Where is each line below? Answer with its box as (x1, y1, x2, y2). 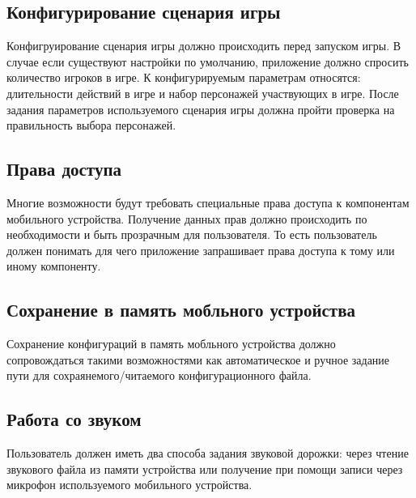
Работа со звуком (6, 406, 142, 432)
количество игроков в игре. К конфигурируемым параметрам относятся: (6, 69, 361, 86)
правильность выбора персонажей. (6, 117, 176, 134)
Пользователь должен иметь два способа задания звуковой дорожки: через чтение (6, 445, 409, 462)
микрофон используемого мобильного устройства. (6, 476, 253, 493)
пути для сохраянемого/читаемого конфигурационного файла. (6, 367, 312, 384)
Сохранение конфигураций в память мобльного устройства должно (6, 335, 336, 352)
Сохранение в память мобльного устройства (6, 297, 355, 322)
